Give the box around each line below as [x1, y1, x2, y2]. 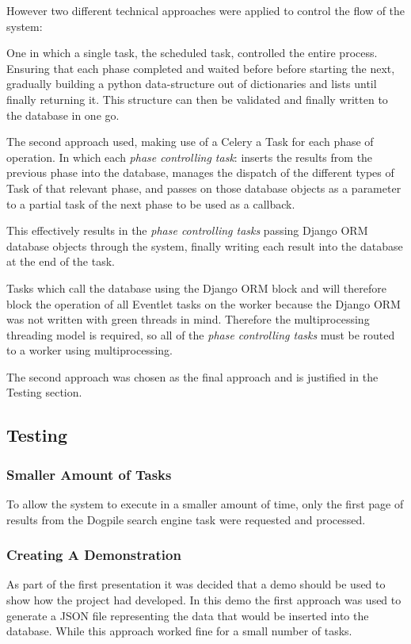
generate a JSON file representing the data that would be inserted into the [6, 607, 369, 623]
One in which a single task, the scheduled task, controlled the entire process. [6, 44, 378, 61]
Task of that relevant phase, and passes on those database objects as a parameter [6, 179, 401, 196]
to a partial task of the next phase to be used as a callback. [6, 195, 295, 212]
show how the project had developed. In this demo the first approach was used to [6, 592, 401, 608]
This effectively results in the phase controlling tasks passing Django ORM [6, 222, 368, 239]
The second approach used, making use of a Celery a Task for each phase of [6, 133, 374, 150]
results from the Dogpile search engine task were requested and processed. [6, 511, 366, 527]
